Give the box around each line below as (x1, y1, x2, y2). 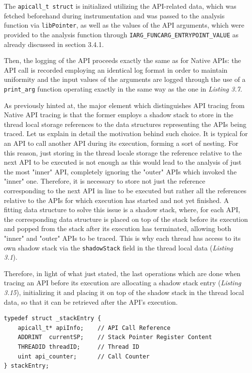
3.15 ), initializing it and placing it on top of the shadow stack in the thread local (4, 287, 244, 297)
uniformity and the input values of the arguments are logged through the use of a (4, 74, 246, 84)
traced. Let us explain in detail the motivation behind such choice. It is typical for (4, 128, 248, 139)
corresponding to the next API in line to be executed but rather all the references (4, 185, 247, 195)
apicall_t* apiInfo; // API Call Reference (17, 324, 171, 331)
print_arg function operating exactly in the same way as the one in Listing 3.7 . (4, 83, 242, 93)
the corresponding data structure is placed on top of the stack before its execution (4, 214, 248, 224)
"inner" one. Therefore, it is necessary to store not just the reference (4, 176, 205, 186)
